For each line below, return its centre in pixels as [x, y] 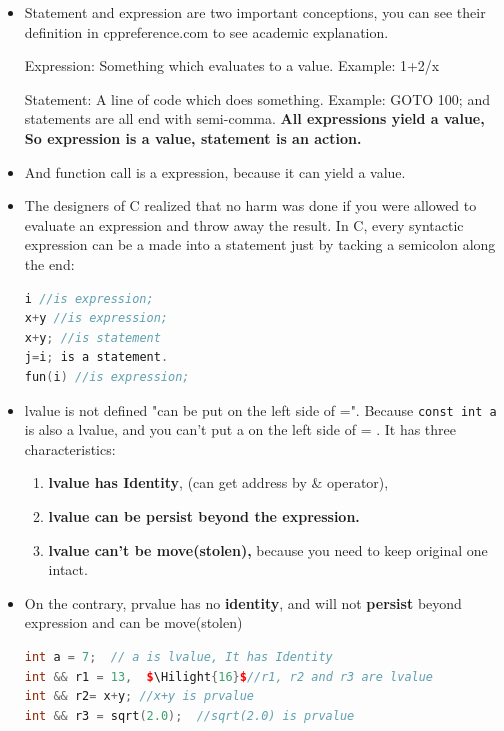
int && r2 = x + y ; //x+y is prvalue [139, 696]
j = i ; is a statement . [96, 357]
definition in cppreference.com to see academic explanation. [206, 31]
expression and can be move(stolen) [133, 622]
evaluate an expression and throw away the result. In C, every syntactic [244, 224]
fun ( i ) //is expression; [107, 376]
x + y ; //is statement [92, 337]
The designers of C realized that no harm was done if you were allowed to [250, 205]
